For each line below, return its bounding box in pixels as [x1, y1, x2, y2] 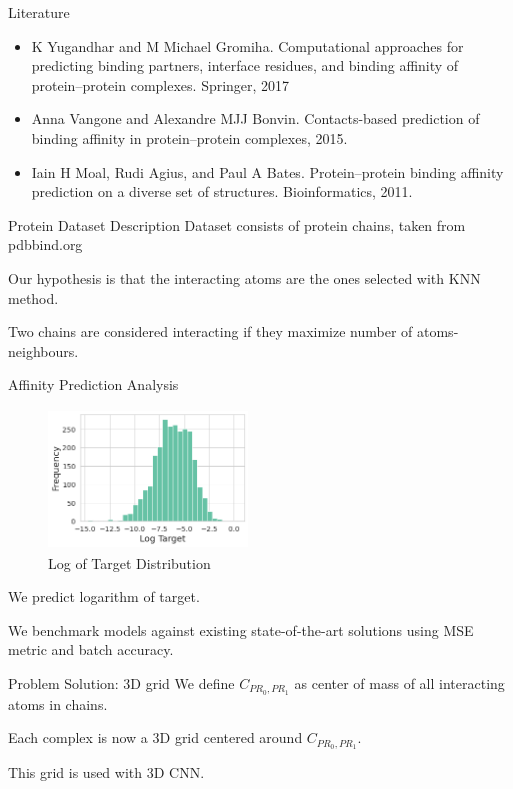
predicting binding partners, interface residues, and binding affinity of [31, 55, 459, 76]
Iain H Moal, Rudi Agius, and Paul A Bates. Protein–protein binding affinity [31, 161, 504, 182]
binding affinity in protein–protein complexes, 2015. [31, 127, 348, 148]
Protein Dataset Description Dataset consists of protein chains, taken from [8, 214, 466, 235]
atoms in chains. [8, 693, 108, 714]
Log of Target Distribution [48, 552, 211, 573]
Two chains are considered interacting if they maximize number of [8, 321, 413, 342]
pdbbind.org [8, 234, 83, 255]
